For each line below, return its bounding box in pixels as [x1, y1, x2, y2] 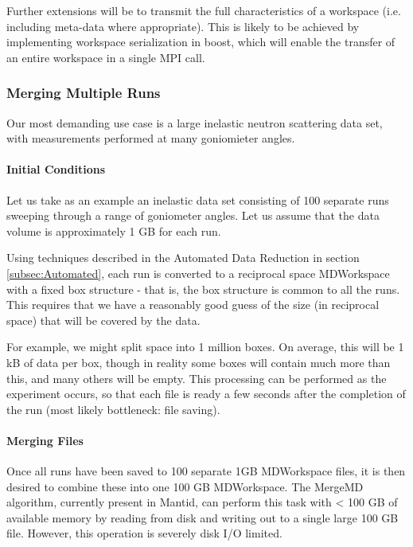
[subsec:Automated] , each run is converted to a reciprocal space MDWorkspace [6, 264, 390, 281]
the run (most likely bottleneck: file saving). [6, 400, 220, 417]
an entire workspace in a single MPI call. [6, 49, 205, 65]
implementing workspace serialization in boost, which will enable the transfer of [6, 33, 395, 50]
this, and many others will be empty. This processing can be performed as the [6, 369, 387, 386]
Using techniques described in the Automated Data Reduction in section [6, 249, 360, 266]
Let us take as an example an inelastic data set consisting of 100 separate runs [6, 191, 389, 208]
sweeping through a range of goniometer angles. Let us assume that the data [6, 207, 380, 224]
